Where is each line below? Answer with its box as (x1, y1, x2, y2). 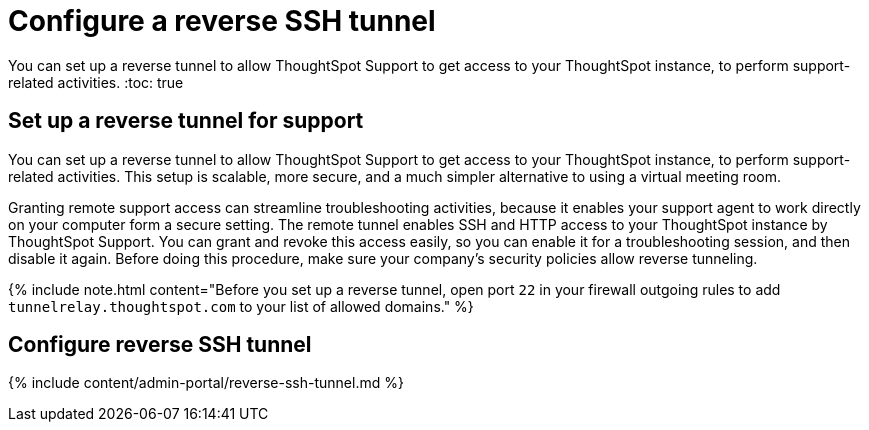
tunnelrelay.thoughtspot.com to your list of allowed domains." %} (8, 297, 474, 315)
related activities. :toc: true (8, 73, 184, 91)
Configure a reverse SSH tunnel (8, 4, 436, 38)
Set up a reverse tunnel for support (8, 108, 364, 134)
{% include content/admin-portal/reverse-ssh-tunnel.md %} (8, 374, 404, 392)
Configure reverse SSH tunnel (8, 332, 312, 358)
